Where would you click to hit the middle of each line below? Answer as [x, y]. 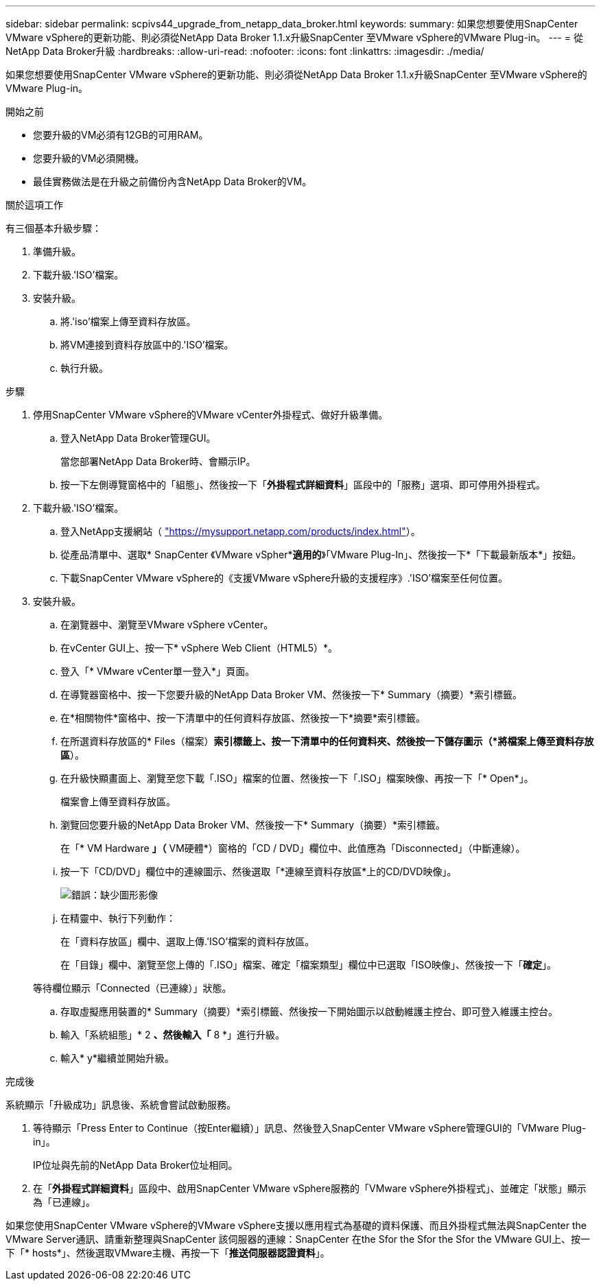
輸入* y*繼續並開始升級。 [117, 1058]
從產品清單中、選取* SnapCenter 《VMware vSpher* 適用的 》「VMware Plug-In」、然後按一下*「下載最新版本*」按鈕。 [321, 555]
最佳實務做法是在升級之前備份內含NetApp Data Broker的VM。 [173, 181]
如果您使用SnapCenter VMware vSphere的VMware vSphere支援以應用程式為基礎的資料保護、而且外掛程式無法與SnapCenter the [296, 1225]
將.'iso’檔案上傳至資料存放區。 [128, 321]
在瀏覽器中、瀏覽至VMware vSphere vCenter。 [167, 624]
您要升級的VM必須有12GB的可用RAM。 [121, 135]
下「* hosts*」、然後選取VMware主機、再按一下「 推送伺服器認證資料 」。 [168, 1253]
